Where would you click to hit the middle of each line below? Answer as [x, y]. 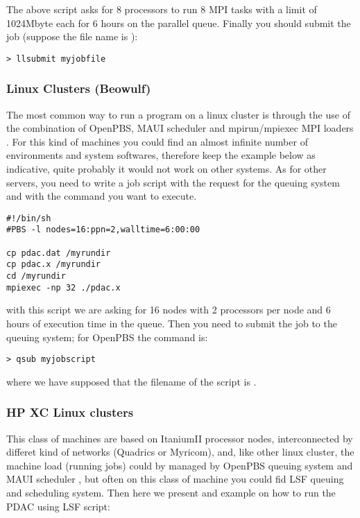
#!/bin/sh [29, 218]
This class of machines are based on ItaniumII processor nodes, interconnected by [180, 438]
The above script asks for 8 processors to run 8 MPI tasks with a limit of [162, 9]
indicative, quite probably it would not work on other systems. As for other [166, 169]
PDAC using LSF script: [58, 506]
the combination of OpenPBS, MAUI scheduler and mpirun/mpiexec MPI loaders [180, 128]
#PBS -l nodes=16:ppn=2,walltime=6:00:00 [103, 230]
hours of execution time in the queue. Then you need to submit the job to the [172, 323]
